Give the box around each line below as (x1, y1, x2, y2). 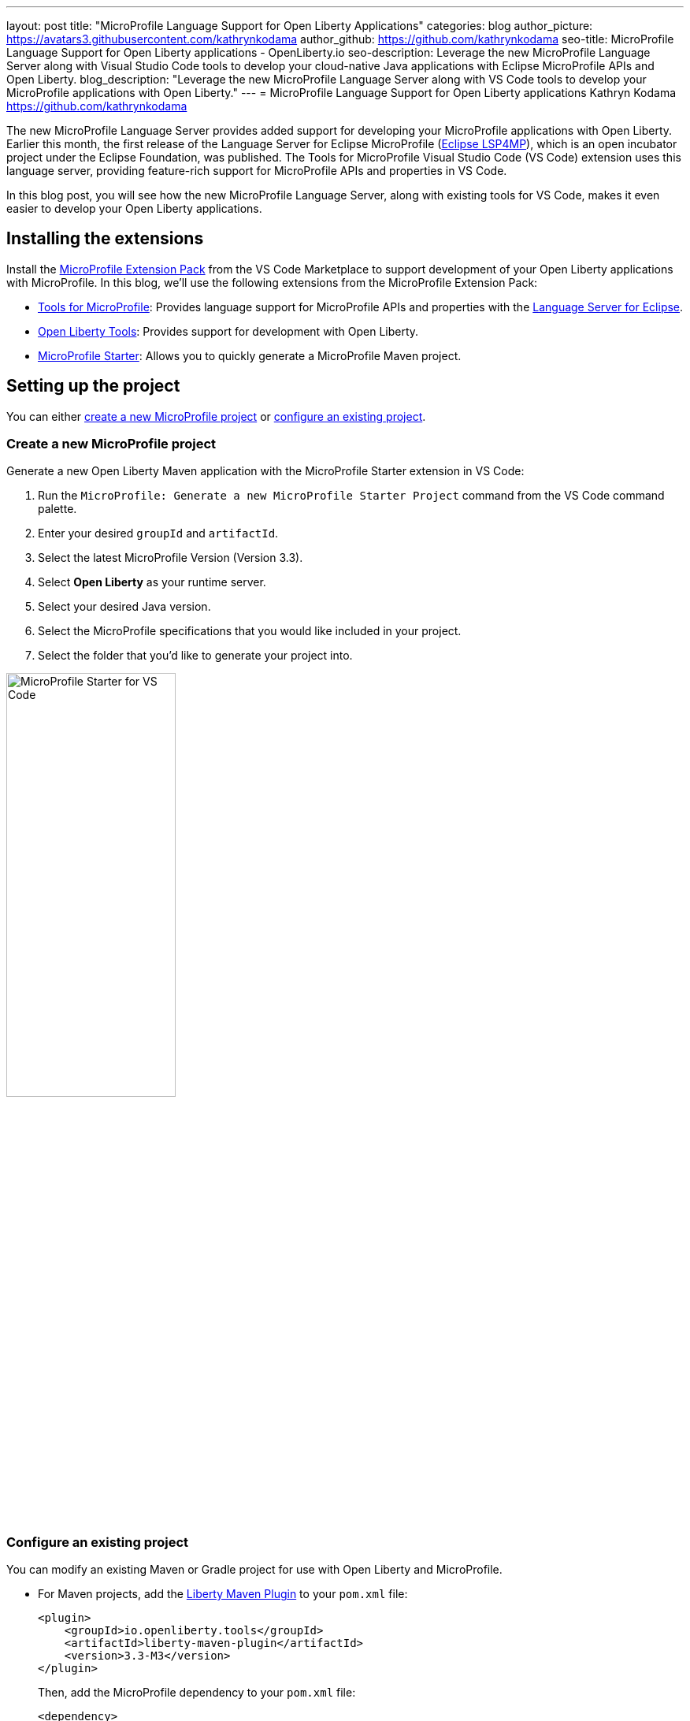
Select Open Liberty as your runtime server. (38, 575, 266, 589)
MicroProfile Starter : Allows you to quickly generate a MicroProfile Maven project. (38, 348, 462, 362)
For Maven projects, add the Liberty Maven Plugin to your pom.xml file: (38, 1587, 408, 1601)
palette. (38, 502, 77, 516)
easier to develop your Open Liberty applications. (6, 202, 262, 215)
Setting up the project (6, 376, 180, 396)
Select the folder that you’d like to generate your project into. (38, 649, 353, 663)
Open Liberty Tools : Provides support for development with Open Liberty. (38, 324, 419, 338)
